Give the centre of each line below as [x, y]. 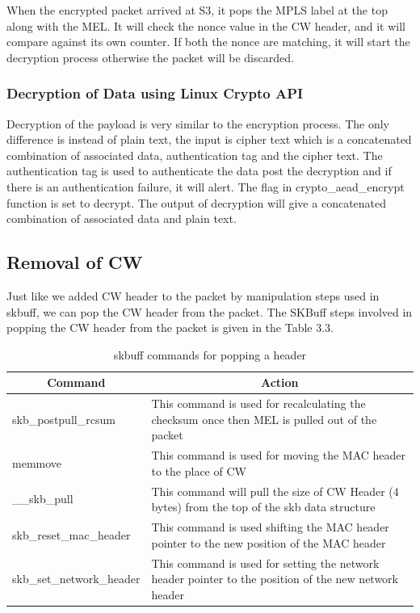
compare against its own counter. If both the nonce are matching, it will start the [208, 42]
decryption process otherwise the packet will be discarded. [150, 57]
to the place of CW [199, 470]
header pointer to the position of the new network [275, 579]
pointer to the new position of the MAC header [269, 542]
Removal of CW [75, 262]
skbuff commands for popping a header [210, 354]
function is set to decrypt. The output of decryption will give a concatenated [197, 202]
